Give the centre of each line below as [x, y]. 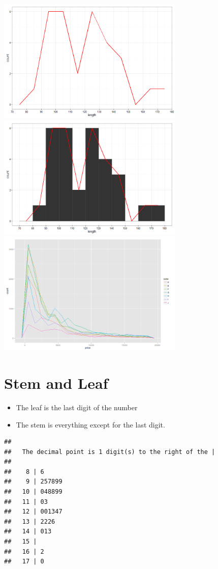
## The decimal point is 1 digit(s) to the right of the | [110, 452]
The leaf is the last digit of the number [77, 407]
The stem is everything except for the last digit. [90, 424]
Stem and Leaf [56, 382]
